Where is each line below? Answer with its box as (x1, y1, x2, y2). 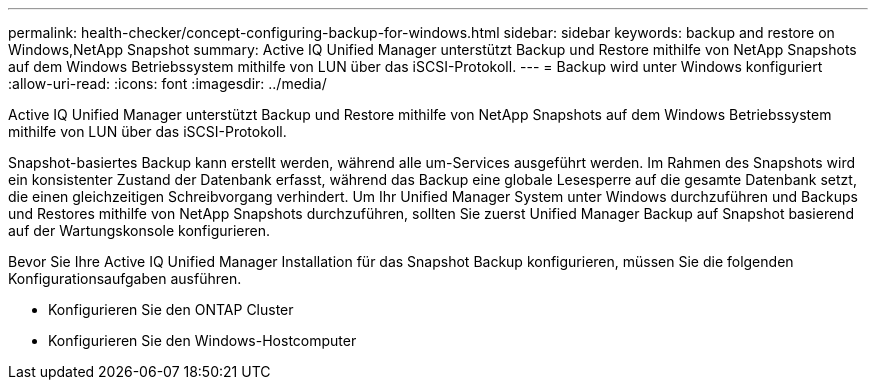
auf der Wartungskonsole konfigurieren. (8, 222, 270, 239)
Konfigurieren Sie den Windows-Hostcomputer (48, 332, 357, 349)
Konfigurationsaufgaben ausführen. (8, 270, 242, 287)
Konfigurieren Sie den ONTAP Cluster (48, 301, 294, 318)
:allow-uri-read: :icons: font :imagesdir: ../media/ (8, 75, 327, 92)
